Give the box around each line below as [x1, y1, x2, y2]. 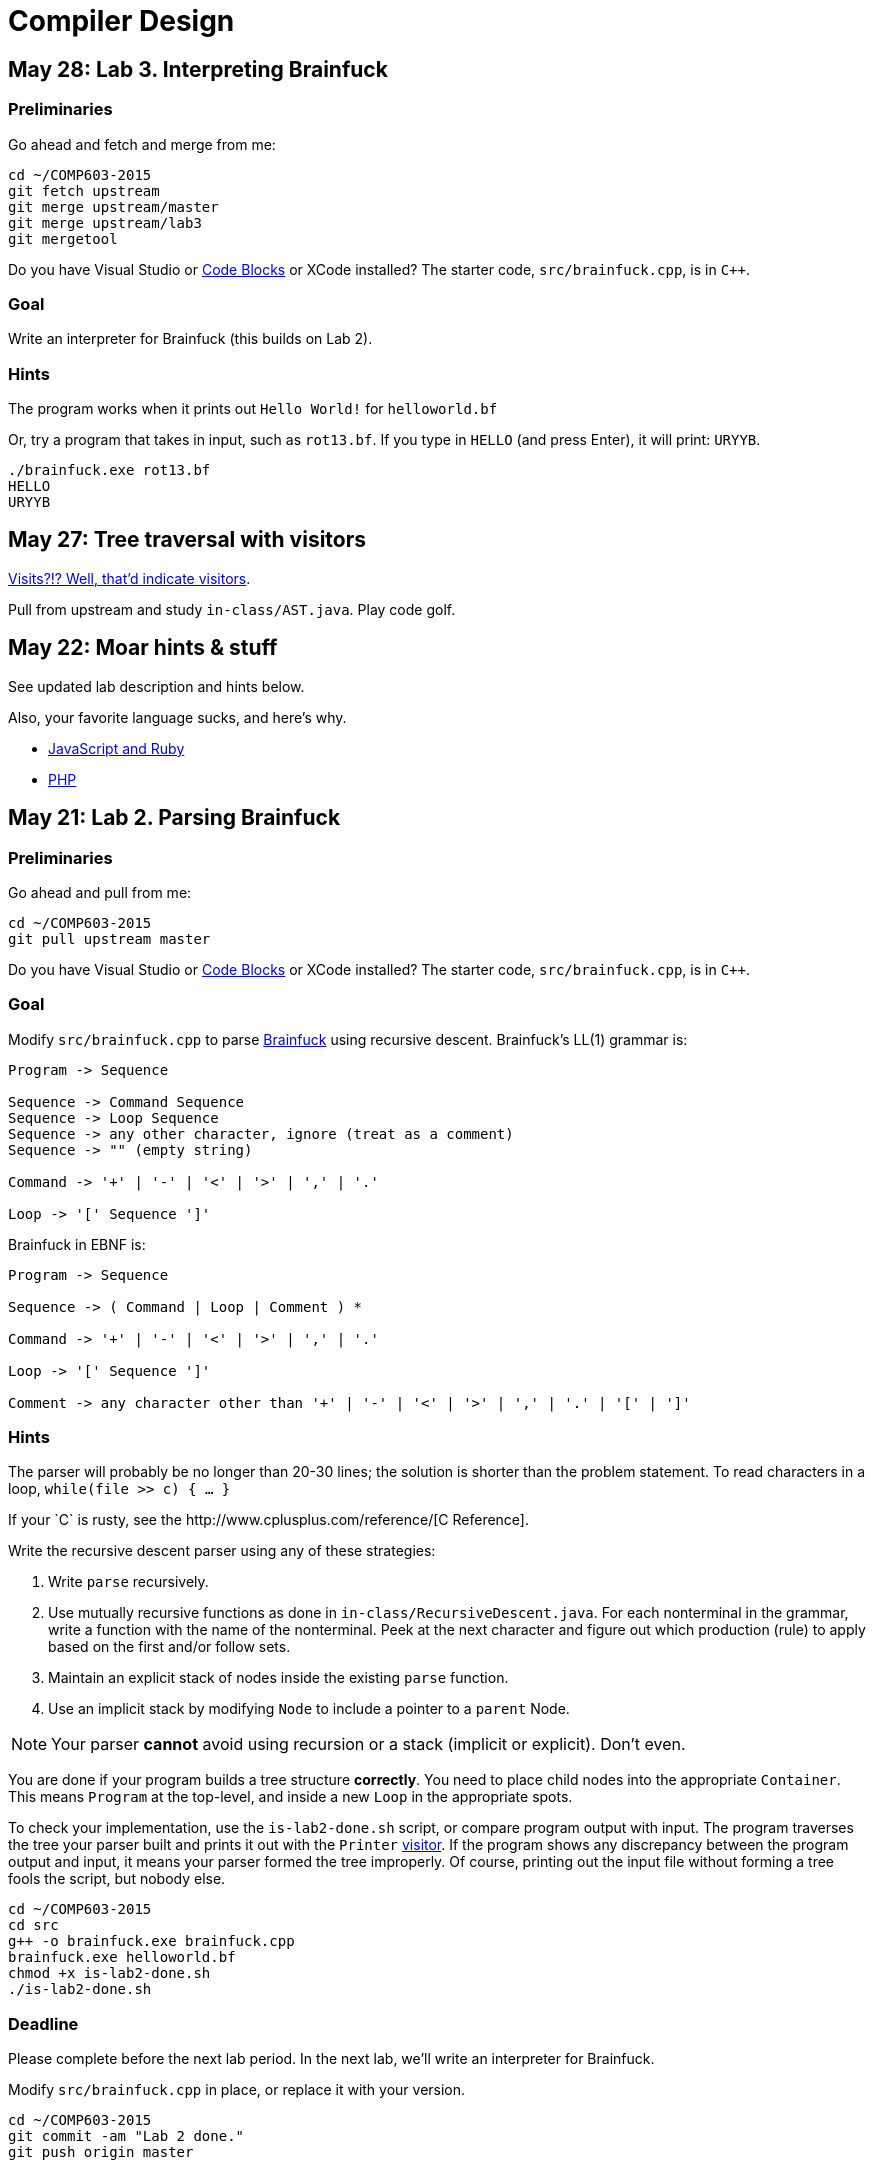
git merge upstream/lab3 [8, 214, 202, 231]
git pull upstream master [8, 930, 211, 947]
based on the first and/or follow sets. [48, 1638, 291, 1656]
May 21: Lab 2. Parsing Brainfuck [8, 805, 341, 831]
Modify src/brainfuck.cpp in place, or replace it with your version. [8, 2081, 466, 2099]
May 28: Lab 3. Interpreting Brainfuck [8, 56, 388, 82]
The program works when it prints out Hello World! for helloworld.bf [8, 400, 498, 418]
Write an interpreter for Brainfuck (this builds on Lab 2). [8, 330, 373, 348]
